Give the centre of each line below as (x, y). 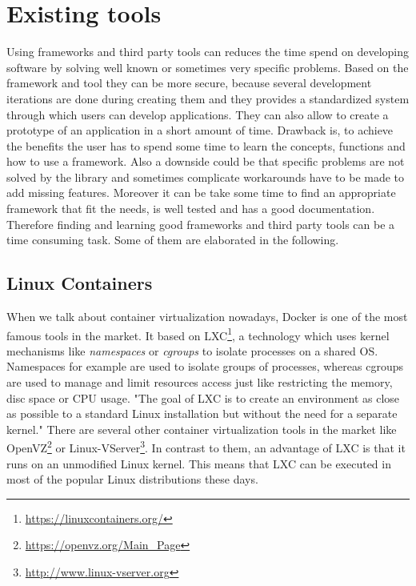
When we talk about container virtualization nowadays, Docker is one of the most (207, 317)
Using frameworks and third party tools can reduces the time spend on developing (208, 52)
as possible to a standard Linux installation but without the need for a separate (202, 413)
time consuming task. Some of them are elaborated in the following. (173, 240)
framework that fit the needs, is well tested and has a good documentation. (191, 209)
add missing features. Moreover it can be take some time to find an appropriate (201, 193)
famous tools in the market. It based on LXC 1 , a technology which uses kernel (198, 334)
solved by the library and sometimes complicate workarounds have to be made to (206, 177)
